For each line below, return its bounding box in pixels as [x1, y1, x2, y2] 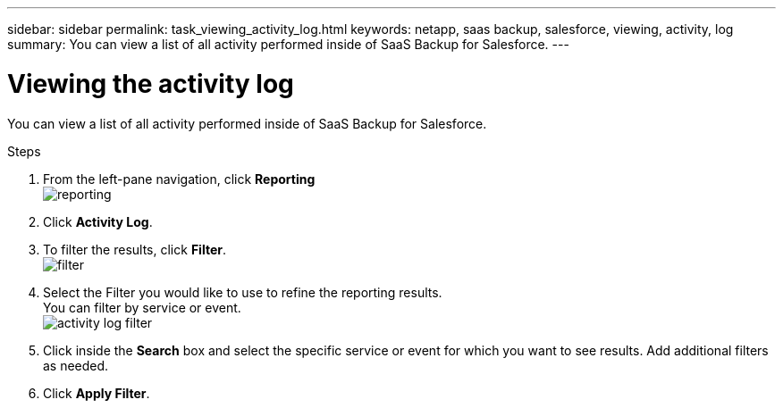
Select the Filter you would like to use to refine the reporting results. [43, 284, 442, 300]
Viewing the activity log [7, 68, 294, 99]
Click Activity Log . [43, 213, 153, 229]
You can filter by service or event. [43, 299, 241, 315]
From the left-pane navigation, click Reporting [43, 171, 316, 187]
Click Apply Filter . [43, 385, 150, 401]
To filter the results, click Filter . [43, 241, 226, 257]
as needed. [43, 357, 109, 373]
